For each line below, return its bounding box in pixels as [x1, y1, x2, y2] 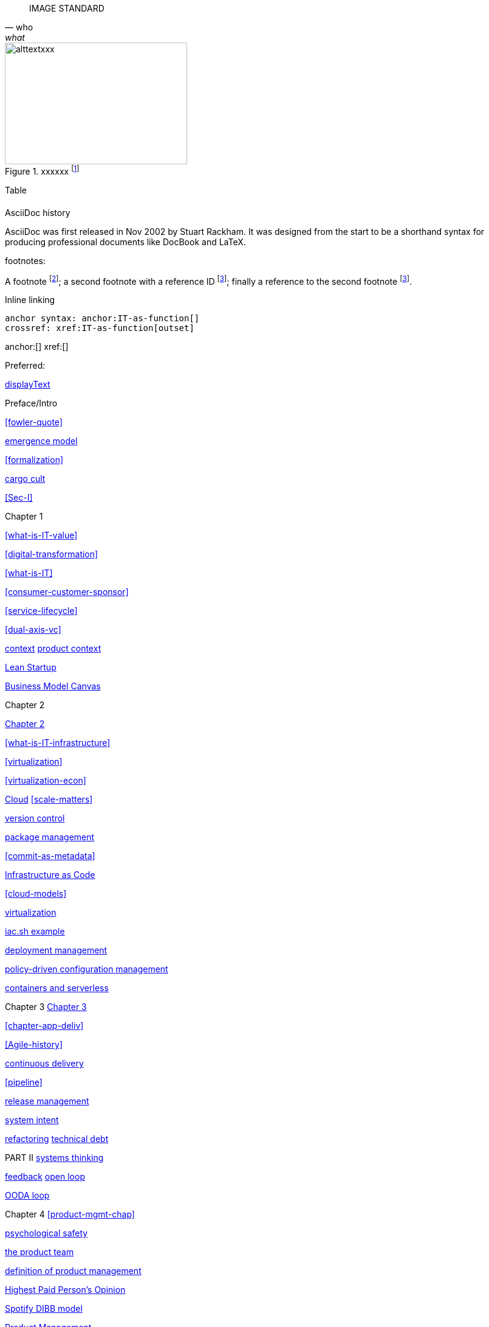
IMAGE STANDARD [29, 3, 104, 13]
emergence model [5, 436, 78, 447]
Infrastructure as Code [5, 869, 95, 880]
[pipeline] [5, 1077, 43, 1088]
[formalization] [5, 455, 64, 465]
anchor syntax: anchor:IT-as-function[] [5, 313, 200, 324]
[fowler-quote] [5, 417, 63, 428]
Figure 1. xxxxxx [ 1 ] [5, 164, 80, 176]
